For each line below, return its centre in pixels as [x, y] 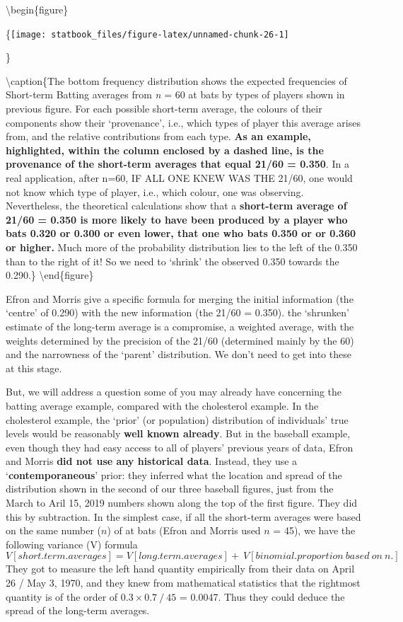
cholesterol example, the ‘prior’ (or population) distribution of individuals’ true [177, 419]
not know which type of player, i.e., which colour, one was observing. [155, 191]
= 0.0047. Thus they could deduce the [262, 596]
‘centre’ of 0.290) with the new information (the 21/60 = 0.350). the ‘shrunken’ [177, 312]
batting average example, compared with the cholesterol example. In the [162, 405]
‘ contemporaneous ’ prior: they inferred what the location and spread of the [174, 474]
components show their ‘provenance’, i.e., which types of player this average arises [183, 122]
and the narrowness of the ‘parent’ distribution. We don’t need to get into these [179, 354]
